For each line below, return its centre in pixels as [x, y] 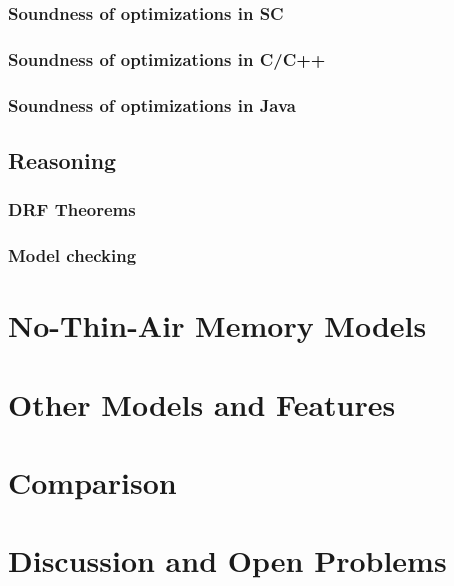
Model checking [72, 255]
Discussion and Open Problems [227, 560]
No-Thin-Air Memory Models [217, 325]
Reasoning [62, 159]
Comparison [92, 481]
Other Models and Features [202, 403]
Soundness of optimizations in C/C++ [167, 58]
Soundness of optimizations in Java [152, 104]
